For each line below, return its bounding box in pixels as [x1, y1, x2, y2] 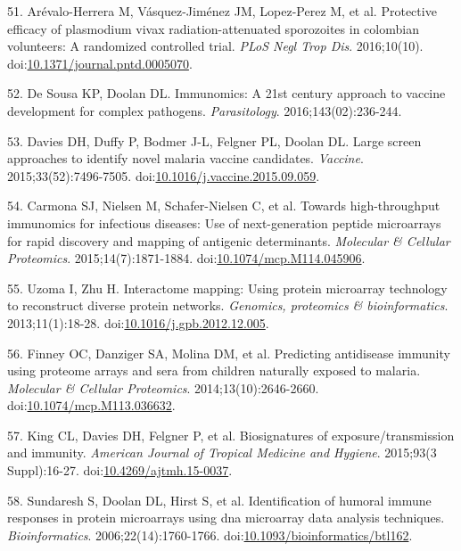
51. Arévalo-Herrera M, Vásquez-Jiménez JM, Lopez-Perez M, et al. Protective [7, 2, 437, 20]
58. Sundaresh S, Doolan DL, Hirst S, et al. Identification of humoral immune [7, 490, 432, 509]
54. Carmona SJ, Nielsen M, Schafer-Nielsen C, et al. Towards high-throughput [7, 196, 440, 215]
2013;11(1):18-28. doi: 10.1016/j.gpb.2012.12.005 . [7, 313, 269, 332]
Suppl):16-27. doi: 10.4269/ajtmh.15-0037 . [7, 461, 233, 480]
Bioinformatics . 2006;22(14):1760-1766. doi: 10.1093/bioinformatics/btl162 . [7, 525, 413, 544]
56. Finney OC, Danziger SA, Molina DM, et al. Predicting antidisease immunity [7, 343, 450, 362]
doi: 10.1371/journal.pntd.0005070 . [7, 53, 193, 72]
